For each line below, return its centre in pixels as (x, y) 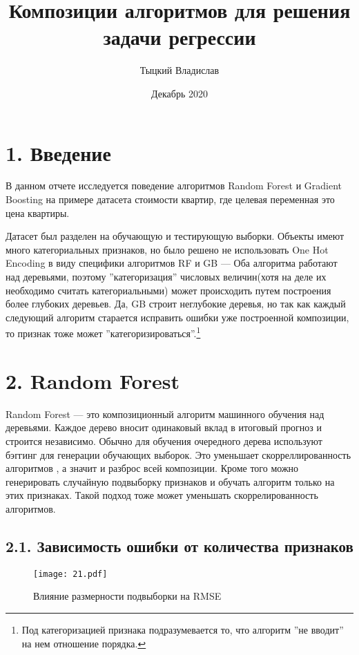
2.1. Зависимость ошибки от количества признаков (179, 545)
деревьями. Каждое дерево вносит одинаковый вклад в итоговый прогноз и (164, 427)
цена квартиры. (38, 212)
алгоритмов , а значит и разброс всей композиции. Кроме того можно (152, 468)
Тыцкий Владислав (179, 70)
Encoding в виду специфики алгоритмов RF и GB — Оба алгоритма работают (172, 263)
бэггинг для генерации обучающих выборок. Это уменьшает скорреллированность (178, 454)
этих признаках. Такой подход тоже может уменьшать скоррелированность (162, 495)
